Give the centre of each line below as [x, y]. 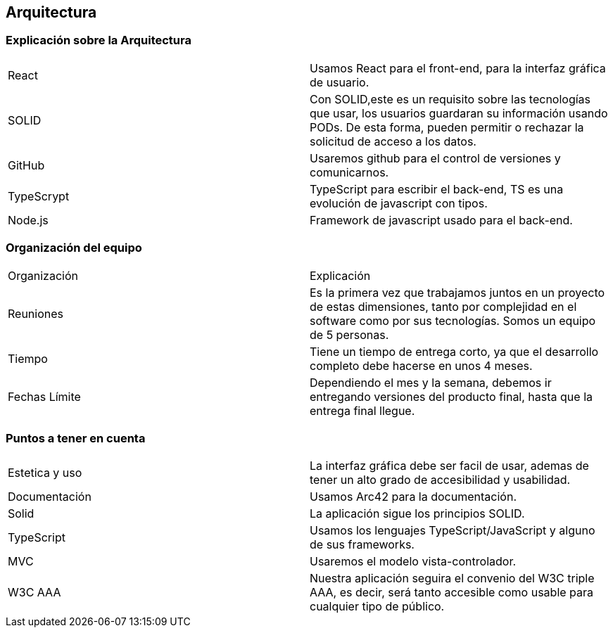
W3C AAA [34, 593]
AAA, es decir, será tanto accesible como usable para [452, 593]
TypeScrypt [39, 196]
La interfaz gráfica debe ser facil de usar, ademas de [449, 466]
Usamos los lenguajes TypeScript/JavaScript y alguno [453, 531]
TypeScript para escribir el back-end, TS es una [437, 189]
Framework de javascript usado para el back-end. [441, 220]
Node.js [28, 220]
